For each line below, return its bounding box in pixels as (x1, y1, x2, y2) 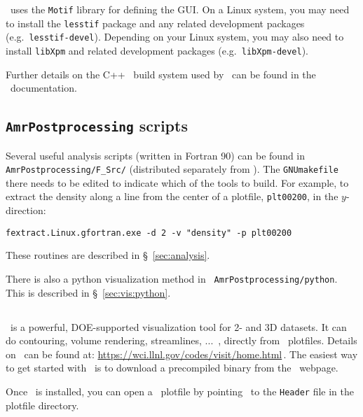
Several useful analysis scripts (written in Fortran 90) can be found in (6, 148, 306, 162)
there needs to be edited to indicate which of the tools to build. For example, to (6, 175, 349, 190)
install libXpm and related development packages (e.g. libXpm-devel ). (6, 43, 309, 57)
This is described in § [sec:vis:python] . (6, 285, 171, 299)
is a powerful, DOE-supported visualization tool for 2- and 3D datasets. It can (10, 319, 347, 334)
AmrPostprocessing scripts (6, 115, 188, 136)
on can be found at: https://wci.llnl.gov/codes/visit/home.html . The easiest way (6, 346, 358, 361)
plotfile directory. (6, 397, 79, 412)
